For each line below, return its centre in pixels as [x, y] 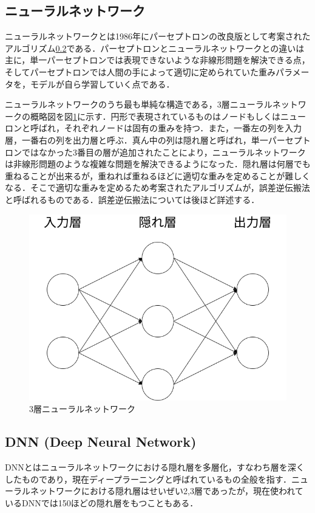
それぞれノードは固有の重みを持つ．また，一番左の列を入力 [183, 128]
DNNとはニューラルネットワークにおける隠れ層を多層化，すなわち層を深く [155, 467]
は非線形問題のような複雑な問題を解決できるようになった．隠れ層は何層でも [158, 164]
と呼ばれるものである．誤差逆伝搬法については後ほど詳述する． [132, 199]
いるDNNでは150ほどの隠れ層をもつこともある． [102, 502]
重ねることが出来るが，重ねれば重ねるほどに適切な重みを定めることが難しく [158, 175]
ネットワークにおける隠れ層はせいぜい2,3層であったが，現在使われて [167, 491]
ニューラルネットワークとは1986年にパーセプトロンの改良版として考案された [158, 36]
